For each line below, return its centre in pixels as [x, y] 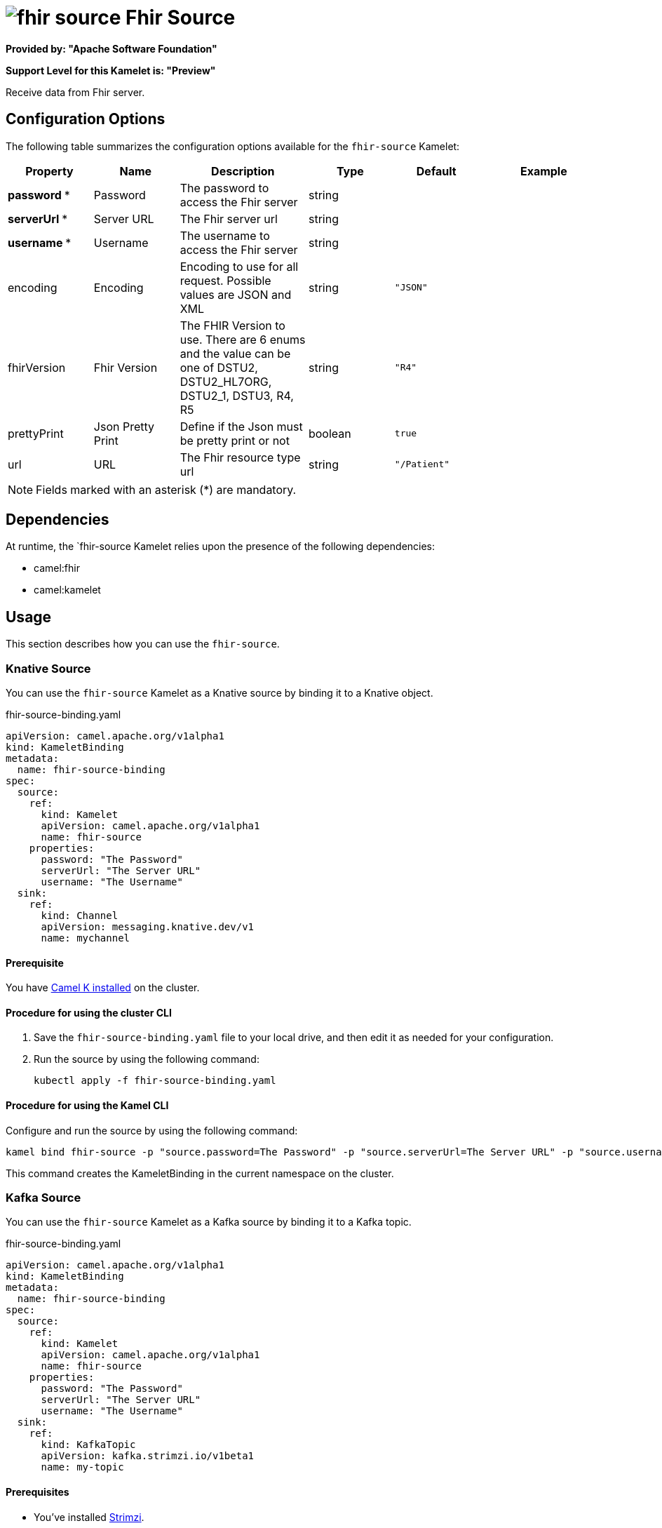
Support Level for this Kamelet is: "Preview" [111, 70]
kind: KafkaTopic [88, 1445]
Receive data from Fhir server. [75, 92]
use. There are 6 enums [243, 339]
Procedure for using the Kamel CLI [87, 1106]
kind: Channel [80, 916]
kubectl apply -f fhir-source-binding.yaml [155, 1081]
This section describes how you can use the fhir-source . [143, 644]
